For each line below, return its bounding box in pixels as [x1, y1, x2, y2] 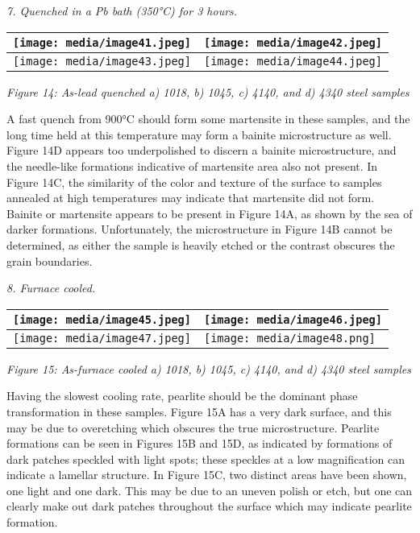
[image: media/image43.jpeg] [13, 54, 191, 68]
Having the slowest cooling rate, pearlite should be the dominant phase [6, 387, 358, 404]
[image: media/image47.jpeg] [13, 331, 191, 345]
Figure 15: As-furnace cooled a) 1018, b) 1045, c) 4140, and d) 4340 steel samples [6, 360, 411, 377]
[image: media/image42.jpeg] [203, 35, 382, 49]
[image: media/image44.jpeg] [203, 54, 382, 68]
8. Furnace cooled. [6, 279, 96, 296]
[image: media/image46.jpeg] [203, 312, 382, 326]
